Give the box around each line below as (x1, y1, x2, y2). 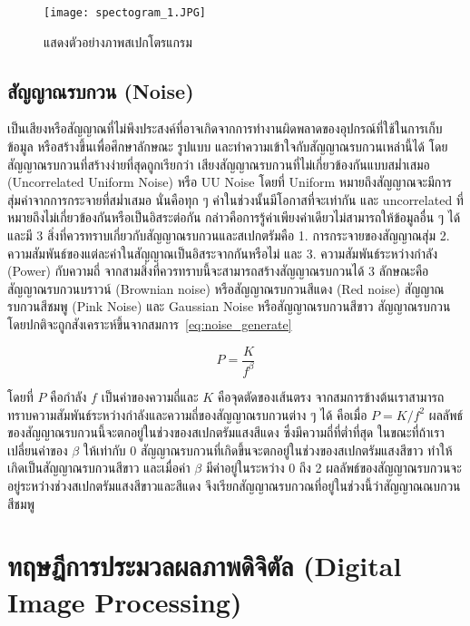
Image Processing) (7, 582, 242, 620)
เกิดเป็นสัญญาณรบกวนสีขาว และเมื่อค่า (7, 458, 191, 477)
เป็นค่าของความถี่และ (101, 386, 199, 406)
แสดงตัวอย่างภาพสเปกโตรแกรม (44, 32, 192, 51)
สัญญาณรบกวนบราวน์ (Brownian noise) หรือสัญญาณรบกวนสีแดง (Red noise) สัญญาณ (7, 279, 445, 298)
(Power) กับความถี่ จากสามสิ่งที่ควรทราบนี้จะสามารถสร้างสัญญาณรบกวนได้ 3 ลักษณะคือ (7, 261, 429, 280)
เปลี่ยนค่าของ (7, 440, 68, 459)
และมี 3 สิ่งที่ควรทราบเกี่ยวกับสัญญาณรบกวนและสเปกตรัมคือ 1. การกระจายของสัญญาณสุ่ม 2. (7, 226, 450, 245)
